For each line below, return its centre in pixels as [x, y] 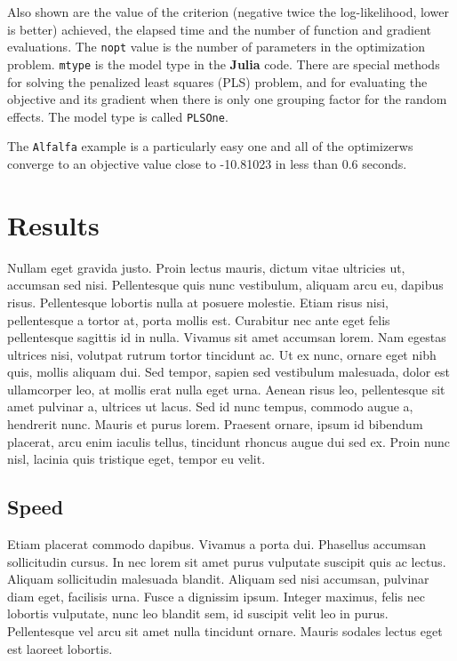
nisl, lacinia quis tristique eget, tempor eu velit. [136, 459]
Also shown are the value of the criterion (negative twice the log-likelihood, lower [228, 12]
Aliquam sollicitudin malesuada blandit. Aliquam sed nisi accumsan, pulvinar [218, 579]
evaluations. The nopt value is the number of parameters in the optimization [216, 47]
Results [53, 224]
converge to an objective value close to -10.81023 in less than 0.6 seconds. [207, 163]
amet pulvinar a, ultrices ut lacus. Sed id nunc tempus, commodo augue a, [210, 406]
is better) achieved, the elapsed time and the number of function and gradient [220, 29]
